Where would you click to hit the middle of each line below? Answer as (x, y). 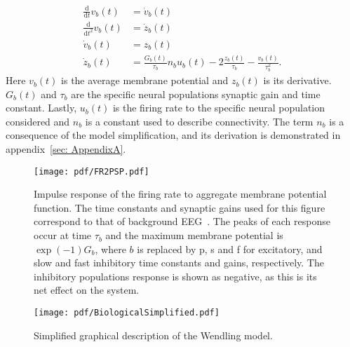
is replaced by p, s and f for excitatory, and (230, 249)
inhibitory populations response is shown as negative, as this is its (175, 276)
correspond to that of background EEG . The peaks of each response (182, 221)
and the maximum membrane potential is (194, 235)
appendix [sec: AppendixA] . (66, 149)
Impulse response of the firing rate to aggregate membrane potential (180, 194)
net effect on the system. (87, 290)
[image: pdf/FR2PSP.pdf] (92, 171)
